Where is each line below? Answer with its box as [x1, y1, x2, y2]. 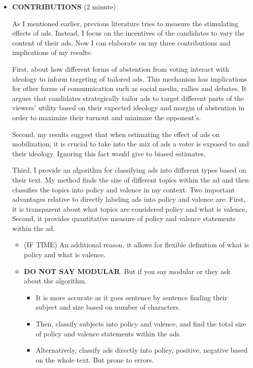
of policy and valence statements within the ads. [36, 328, 181, 338]
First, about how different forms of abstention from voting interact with [12, 63, 229, 74]
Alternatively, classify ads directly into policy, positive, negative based [36, 345, 248, 355]
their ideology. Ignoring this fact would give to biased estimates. [12, 148, 206, 158]
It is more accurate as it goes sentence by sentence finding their [36, 292, 227, 302]
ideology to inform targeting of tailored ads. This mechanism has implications [12, 73, 247, 84]
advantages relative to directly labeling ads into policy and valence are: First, [12, 194, 246, 204]
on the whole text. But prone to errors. [36, 354, 154, 365]
